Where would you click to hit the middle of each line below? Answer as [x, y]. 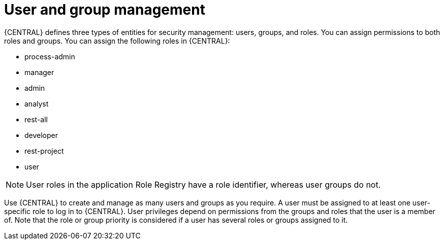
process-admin [50, 56]
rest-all [36, 119]
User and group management [105, 10]
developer [41, 135]
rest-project [44, 151]
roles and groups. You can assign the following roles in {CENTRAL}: [117, 41]
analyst [37, 103]
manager [39, 72]
